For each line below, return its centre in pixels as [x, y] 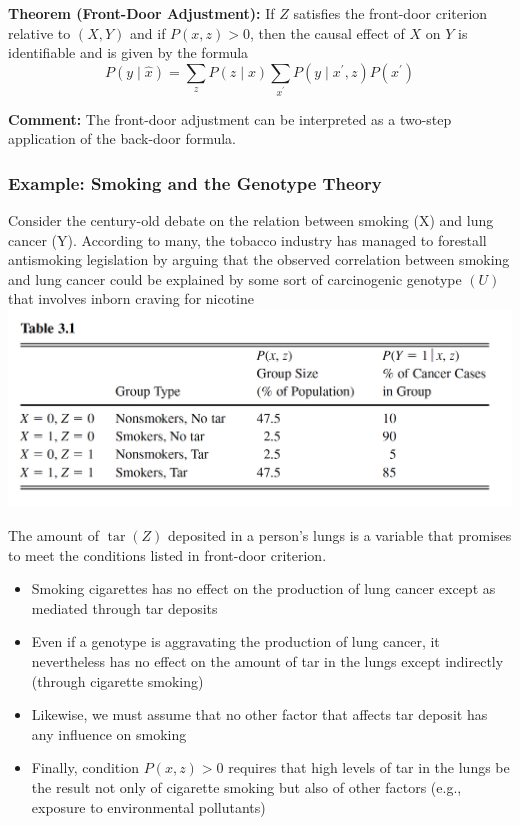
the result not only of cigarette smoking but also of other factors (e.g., [246, 786]
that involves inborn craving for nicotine [131, 298]
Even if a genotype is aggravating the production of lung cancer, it [235, 641]
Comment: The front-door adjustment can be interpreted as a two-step [230, 118]
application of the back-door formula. [122, 138]
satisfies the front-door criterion [390, 13]
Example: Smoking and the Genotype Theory [195, 182]
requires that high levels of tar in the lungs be [369, 767]
